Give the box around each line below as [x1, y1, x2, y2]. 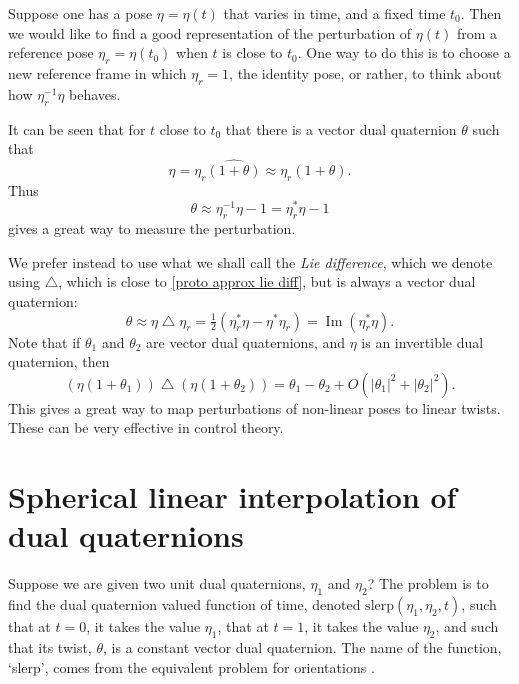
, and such [435, 616, 499, 637]
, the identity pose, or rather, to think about [229, 62, 502, 83]
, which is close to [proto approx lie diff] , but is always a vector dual [58, 271, 476, 292]
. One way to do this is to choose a [297, 42, 511, 63]
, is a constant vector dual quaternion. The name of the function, [103, 636, 502, 657]
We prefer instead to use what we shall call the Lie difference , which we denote [8, 251, 493, 272]
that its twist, [8, 636, 92, 657]
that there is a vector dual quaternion [225, 118, 457, 139]
